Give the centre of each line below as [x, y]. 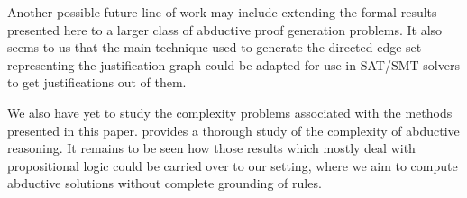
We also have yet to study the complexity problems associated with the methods [230, 112]
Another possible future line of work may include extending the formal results [222, 12]
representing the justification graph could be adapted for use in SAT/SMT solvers [233, 64]
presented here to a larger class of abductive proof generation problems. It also [225, 29]
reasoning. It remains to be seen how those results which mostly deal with [211, 148]
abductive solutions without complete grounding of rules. [165, 183]
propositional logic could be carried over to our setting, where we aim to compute [233, 165]
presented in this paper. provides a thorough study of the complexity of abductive [233, 130]
